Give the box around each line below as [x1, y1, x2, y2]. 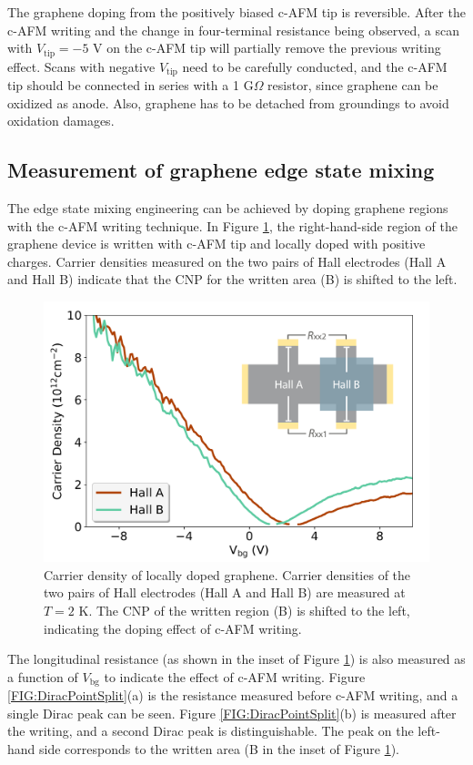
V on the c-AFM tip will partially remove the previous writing [93, 38, 441, 57]
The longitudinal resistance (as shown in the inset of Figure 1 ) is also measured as [7, 649, 466, 668]
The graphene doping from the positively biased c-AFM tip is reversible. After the [7, 3, 466, 21]
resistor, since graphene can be [267, 76, 438, 95]
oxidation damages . [7, 111, 115, 130]
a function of [7, 667, 78, 686]
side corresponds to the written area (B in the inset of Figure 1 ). [39, 739, 400, 758]
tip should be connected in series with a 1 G [7, 76, 254, 95]
